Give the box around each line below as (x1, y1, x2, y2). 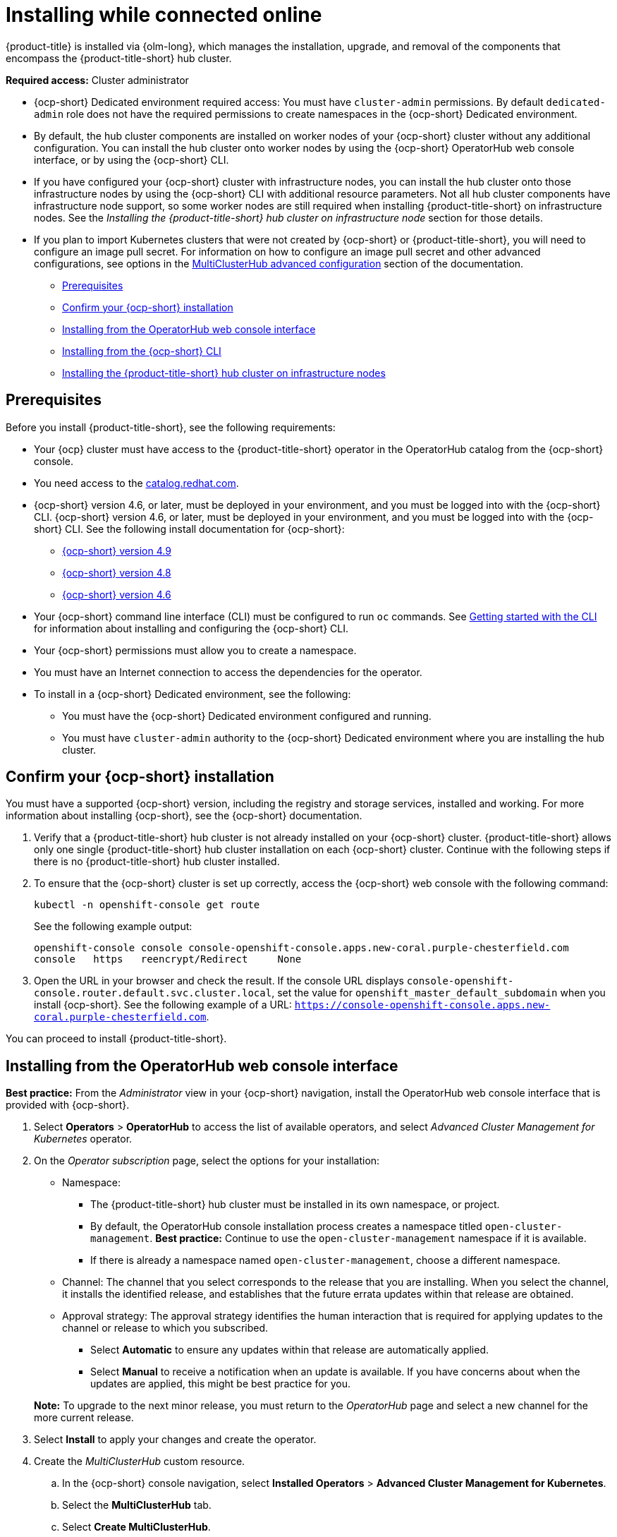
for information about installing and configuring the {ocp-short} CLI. (34, 622, 349, 634)
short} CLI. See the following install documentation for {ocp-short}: (34, 522, 345, 535)
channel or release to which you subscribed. (62, 1322, 269, 1334)
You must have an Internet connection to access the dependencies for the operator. (34, 665, 422, 678)
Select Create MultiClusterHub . (62, 1521, 211, 1533)
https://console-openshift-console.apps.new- (294, 999, 551, 1011)
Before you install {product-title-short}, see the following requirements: (6, 421, 336, 433)
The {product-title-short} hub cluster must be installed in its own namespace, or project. (90, 1198, 500, 1211)
